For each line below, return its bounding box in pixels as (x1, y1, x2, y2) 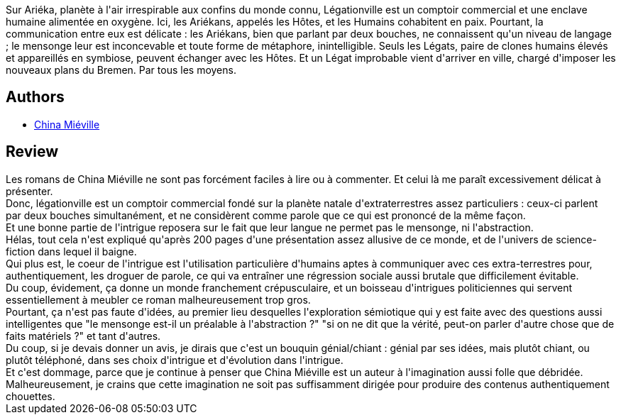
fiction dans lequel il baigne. (6, 245, 137, 258)
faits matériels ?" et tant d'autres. (6, 329, 161, 342)
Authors (6, 88, 65, 106)
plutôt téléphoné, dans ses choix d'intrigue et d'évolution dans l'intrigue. (6, 353, 344, 366)
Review (6, 143, 59, 161)
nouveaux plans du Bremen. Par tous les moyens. (6, 64, 236, 76)
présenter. (6, 184, 53, 197)
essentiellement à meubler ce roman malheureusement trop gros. (6, 293, 311, 306)
